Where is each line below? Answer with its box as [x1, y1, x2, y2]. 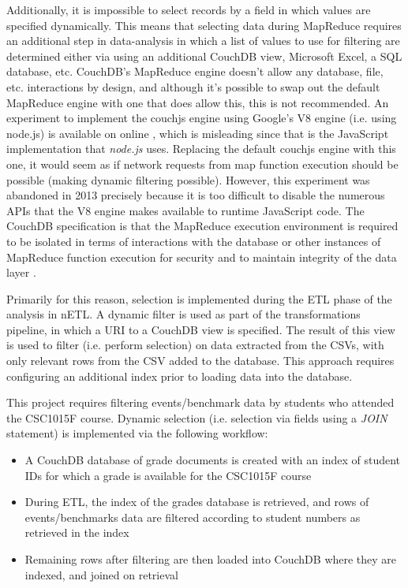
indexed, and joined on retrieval [24, 566, 178, 582]
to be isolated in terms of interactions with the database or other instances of [6, 233, 381, 249]
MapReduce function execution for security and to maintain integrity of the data [6, 248, 397, 265]
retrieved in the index [24, 524, 129, 541]
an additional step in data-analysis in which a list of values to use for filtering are [6, 32, 400, 49]
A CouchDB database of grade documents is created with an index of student [24, 452, 400, 468]
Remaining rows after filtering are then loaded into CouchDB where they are [24, 551, 397, 567]
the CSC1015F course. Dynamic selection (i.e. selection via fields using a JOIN [6, 409, 387, 426]
